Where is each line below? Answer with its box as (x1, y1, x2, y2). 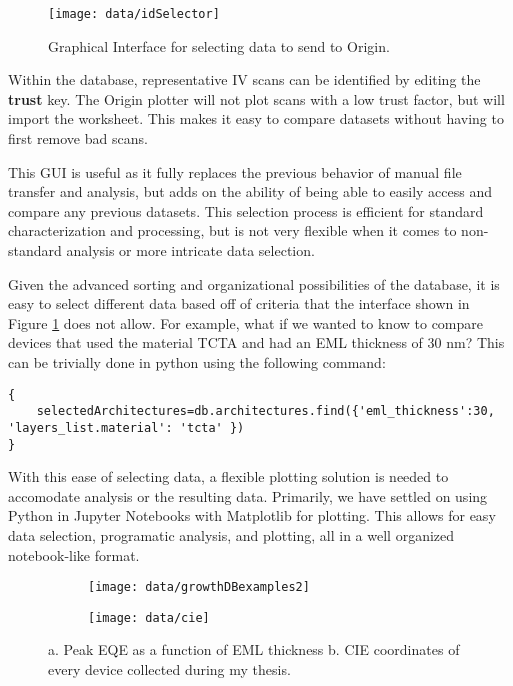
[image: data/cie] (88, 610, 210, 625)
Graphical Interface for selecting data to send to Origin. (48, 35, 390, 56)
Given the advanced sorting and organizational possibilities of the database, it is (8, 273, 500, 294)
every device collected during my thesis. (48, 659, 291, 680)
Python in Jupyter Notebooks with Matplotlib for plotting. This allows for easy (8, 505, 496, 526)
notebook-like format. (8, 544, 140, 565)
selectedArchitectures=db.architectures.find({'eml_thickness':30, (36, 404, 495, 419)
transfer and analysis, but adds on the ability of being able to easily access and (8, 181, 493, 202)
